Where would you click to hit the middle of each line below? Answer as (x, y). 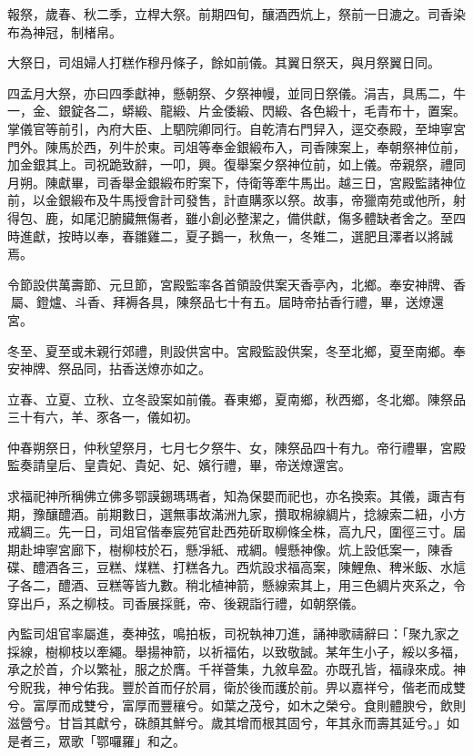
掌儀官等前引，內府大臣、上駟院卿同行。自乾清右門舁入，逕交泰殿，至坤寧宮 (236, 128)
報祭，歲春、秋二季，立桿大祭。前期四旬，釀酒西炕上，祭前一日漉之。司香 (230, 14)
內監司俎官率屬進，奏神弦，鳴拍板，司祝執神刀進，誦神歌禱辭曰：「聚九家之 (233, 633)
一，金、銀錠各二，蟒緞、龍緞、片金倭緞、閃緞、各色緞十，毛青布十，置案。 (236, 111)
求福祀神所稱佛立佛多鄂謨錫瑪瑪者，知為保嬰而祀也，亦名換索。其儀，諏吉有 (236, 496)
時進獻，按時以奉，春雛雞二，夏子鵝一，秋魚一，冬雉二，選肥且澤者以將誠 (230, 235)
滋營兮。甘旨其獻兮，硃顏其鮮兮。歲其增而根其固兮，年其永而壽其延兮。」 (227, 723)
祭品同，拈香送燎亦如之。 (134, 368)
